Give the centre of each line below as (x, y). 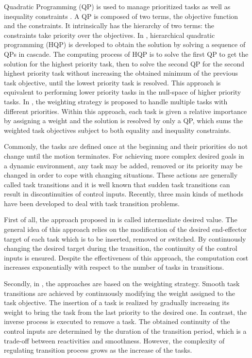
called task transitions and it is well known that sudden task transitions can (117, 184)
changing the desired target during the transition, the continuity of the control (121, 248)
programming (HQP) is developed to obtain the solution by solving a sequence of (125, 44)
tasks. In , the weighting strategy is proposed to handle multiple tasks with (116, 101)
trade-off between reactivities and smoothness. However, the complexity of (114, 340)
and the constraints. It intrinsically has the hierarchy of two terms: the (109, 25)
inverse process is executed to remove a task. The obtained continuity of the (117, 321)
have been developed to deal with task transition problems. (92, 203)
